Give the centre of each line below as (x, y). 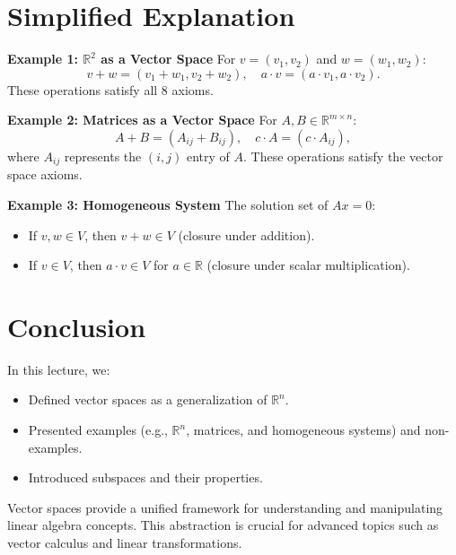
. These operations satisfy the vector (343, 156)
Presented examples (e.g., (98, 430)
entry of (208, 156)
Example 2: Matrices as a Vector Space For (142, 120)
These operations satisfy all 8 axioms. (110, 89)
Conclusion (77, 326)
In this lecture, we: (59, 369)
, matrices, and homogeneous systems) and (303, 430)
